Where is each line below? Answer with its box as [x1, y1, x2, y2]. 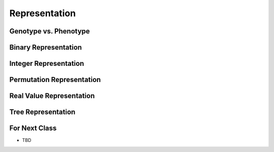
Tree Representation [9, 108, 76, 117]
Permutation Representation [9, 75, 101, 84]
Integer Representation [9, 59, 84, 68]
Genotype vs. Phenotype [9, 27, 90, 35]
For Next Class [9, 124, 57, 133]
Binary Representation [9, 43, 82, 52]
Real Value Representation [9, 92, 95, 100]
